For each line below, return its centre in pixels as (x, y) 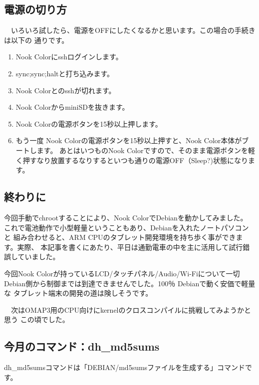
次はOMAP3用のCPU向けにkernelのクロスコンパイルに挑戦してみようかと (131, 309)
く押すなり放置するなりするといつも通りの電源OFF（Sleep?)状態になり (132, 160)
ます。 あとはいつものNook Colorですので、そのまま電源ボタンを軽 (146, 150)
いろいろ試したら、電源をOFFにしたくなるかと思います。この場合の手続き (133, 30)
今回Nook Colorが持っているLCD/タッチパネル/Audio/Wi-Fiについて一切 (122, 273)
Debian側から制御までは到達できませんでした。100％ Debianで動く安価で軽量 (130, 283)
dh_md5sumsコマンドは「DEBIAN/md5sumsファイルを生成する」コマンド (125, 367)
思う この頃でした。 (37, 319)
